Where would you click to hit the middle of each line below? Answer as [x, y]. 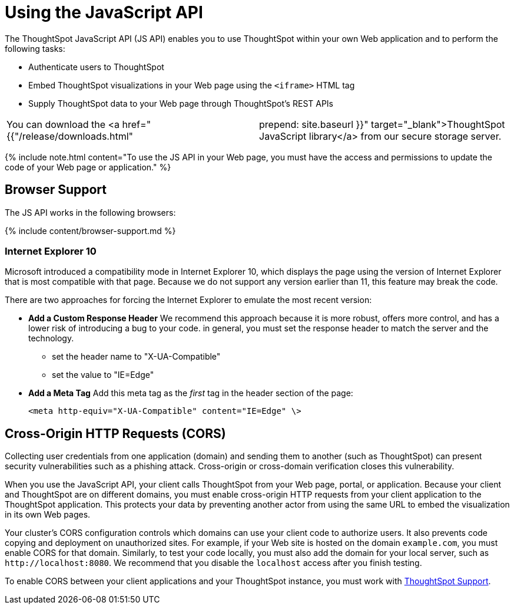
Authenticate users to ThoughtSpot [96, 67]
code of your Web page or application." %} [88, 167]
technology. [51, 338]
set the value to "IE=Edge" [103, 375]
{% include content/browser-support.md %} [90, 231]
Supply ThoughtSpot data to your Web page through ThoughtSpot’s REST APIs [181, 103]
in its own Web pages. [48, 515]
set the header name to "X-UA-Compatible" [136, 357]
